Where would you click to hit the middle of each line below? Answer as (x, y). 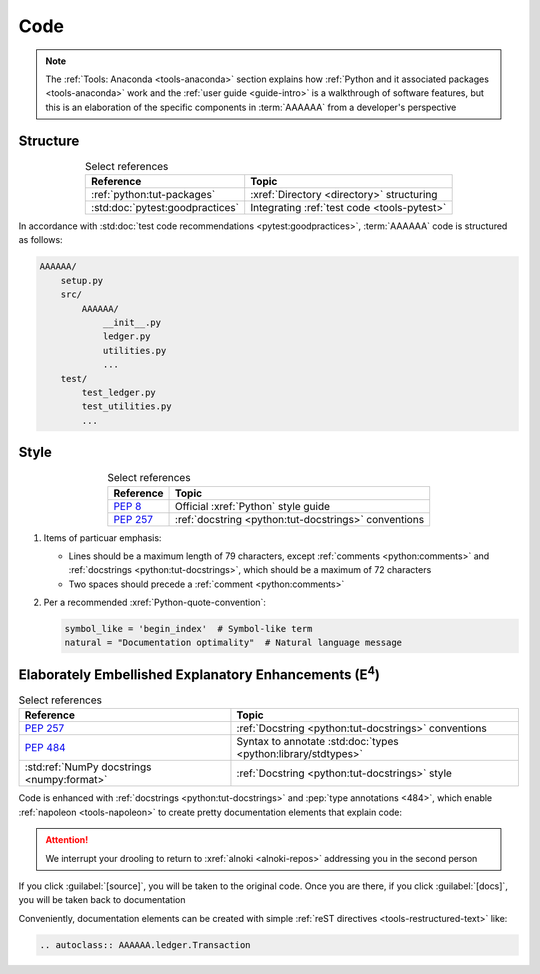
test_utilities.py (126, 406)
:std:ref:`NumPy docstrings (88, 767)
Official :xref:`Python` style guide (252, 506)
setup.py (82, 280)
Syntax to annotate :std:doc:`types (317, 742)
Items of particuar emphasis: (102, 537)
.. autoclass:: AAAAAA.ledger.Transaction (145, 944)
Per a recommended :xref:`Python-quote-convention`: (155, 602)
